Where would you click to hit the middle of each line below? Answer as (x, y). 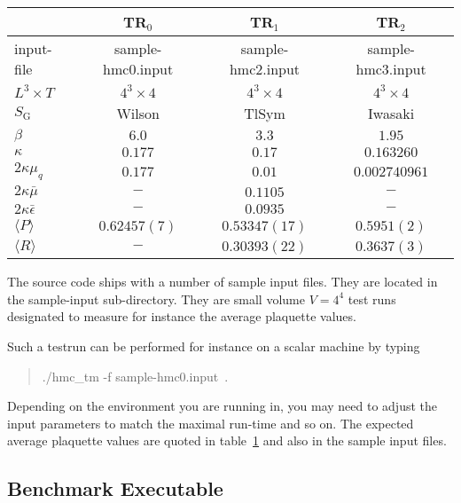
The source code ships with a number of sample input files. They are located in (223, 282)
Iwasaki (391, 113)
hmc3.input (391, 69)
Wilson (138, 113)
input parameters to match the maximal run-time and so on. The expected (211, 423)
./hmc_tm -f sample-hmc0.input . (135, 376)
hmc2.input (265, 69)
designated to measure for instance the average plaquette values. (182, 316)
